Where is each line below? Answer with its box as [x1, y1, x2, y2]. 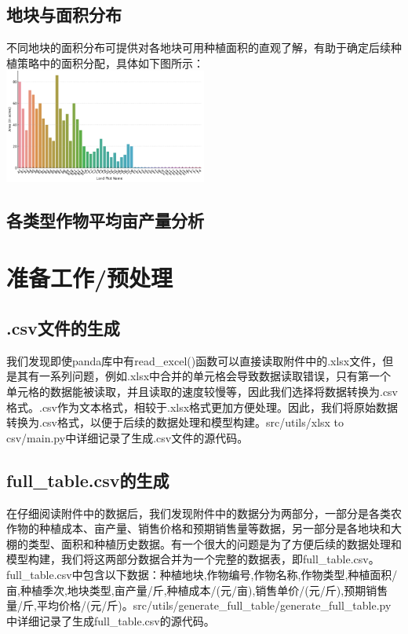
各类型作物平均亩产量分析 [6, 207, 204, 232]
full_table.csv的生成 [6, 467, 169, 492]
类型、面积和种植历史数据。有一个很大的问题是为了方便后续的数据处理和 [27, 535, 402, 552]
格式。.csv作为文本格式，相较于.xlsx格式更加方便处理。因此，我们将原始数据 [6, 398, 399, 415]
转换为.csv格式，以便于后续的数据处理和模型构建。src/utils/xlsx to [6, 414, 344, 431]
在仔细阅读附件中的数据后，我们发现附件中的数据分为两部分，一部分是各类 [6, 504, 391, 521]
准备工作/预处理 [6, 262, 173, 294]
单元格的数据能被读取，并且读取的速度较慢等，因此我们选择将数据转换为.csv [6, 383, 399, 399]
